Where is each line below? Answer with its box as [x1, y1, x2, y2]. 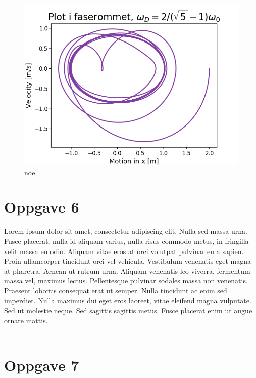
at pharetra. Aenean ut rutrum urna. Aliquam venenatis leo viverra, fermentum [4, 265, 250, 276]
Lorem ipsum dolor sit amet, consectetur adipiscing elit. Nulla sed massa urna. [4, 226, 247, 236]
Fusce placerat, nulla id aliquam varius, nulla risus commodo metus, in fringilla [4, 235, 249, 246]
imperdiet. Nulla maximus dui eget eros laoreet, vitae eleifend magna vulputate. [4, 295, 251, 306]
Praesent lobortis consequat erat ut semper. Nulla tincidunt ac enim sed [4, 285, 227, 296]
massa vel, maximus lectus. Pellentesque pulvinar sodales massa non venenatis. [4, 275, 248, 286]
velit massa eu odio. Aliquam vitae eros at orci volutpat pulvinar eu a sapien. [4, 245, 244, 256]
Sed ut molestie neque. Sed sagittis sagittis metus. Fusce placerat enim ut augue [4, 305, 252, 316]
